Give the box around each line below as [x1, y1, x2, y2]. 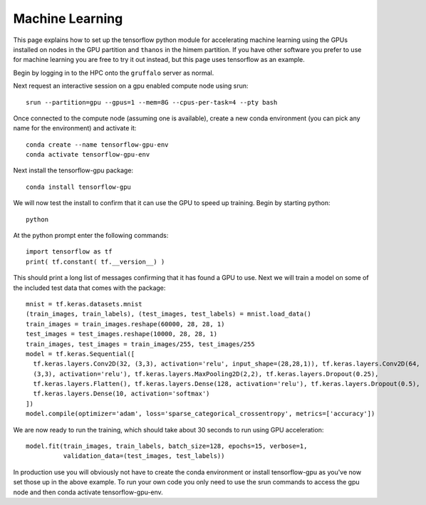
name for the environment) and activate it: [13, 124, 137, 132]
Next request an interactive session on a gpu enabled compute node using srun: [13, 82, 249, 90]
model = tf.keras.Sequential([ [26, 350, 135, 358]
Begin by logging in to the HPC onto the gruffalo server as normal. [13, 68, 214, 77]
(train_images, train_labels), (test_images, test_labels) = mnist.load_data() [26, 310, 311, 318]
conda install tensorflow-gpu [26, 182, 132, 191]
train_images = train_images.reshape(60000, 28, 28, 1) [26, 320, 225, 328]
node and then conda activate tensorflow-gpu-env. [13, 488, 163, 496]
